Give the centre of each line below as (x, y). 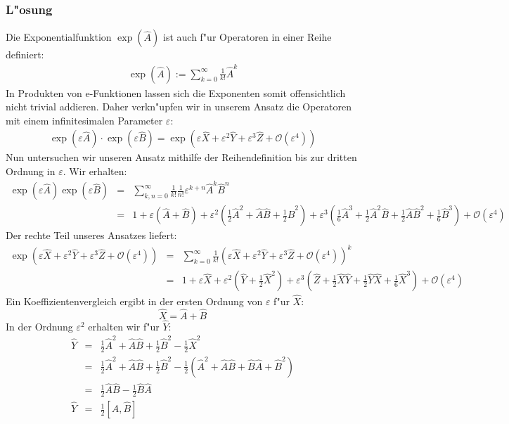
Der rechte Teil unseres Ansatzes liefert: (91, 235)
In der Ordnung (39, 326)
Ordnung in (31, 171)
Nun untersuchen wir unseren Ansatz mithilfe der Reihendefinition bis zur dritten (181, 157)
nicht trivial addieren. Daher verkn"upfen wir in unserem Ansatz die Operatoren (179, 107)
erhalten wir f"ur (124, 326)
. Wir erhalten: (95, 171)
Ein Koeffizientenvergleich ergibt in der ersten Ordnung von (134, 301)
